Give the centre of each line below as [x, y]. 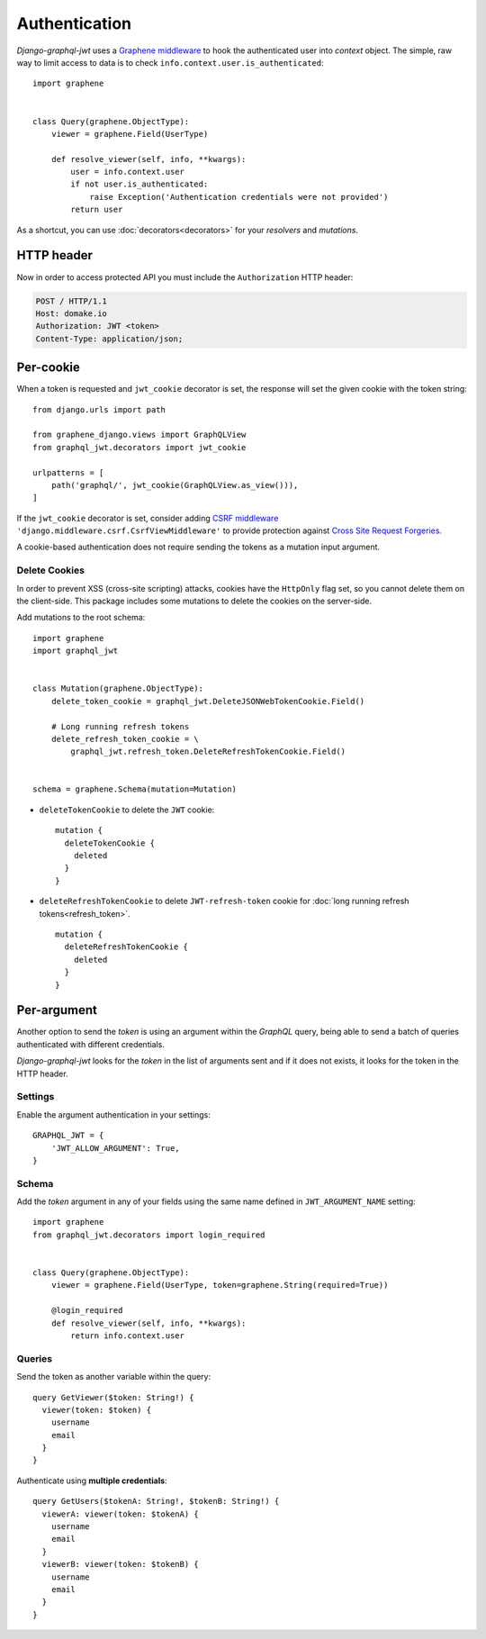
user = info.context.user [127, 172]
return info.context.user [127, 1336]
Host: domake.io [72, 313]
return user [97, 210]
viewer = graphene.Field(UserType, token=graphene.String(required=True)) [220, 1285]
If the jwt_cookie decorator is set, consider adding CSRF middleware [148, 518]
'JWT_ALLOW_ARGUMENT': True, [115, 1148]
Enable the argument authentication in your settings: [113, 1114]
